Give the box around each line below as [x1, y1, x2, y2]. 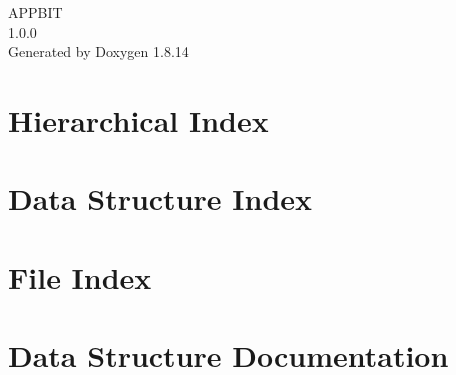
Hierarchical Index [8, 99, 269, 140]
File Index [8, 256, 152, 297]
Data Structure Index [8, 178, 313, 219]
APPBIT [8, 2, 63, 22]
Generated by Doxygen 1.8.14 [8, 41, 189, 62]
